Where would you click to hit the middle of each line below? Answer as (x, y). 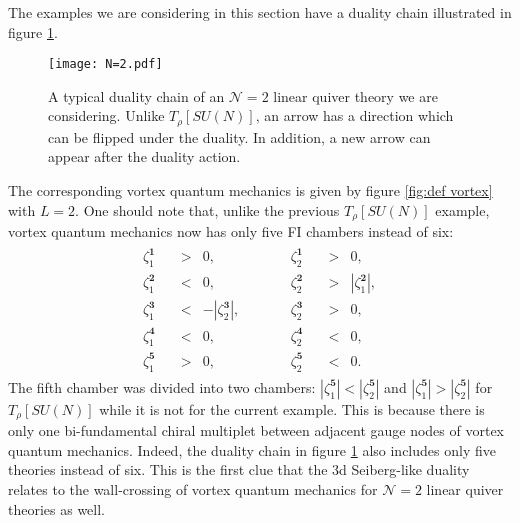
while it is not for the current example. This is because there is (292, 408)
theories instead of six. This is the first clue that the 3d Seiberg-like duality (239, 469)
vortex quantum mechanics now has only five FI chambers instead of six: (231, 231)
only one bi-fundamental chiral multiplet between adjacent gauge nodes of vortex (256, 430)
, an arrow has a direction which (354, 115)
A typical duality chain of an (136, 95)
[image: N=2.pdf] (105, 64)
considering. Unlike (106, 115)
